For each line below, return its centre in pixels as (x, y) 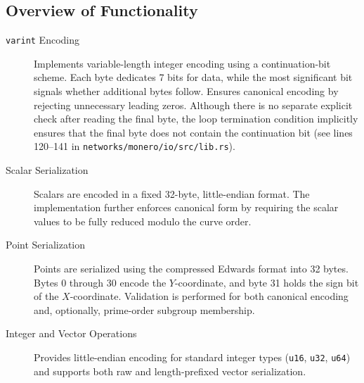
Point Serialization (46, 245)
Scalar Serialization (47, 170)
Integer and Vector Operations (71, 333)
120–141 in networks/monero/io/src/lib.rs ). (135, 146)
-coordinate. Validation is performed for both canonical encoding (209, 296)
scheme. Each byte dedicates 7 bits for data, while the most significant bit (193, 77)
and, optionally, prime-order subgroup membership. (144, 309)
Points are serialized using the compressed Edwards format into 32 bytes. (191, 269)
